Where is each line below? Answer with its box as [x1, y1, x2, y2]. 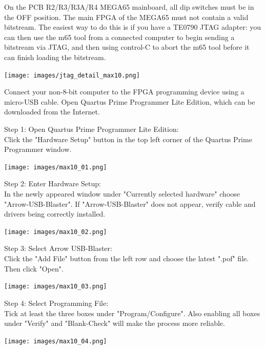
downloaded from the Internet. [4, 106, 100, 117]
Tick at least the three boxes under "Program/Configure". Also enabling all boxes [4, 307, 260, 318]
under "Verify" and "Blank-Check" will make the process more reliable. [4, 318, 225, 328]
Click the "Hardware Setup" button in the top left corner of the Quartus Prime [4, 133, 252, 144]
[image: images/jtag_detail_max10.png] [4, 71, 140, 79]
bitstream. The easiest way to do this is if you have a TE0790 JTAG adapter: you [4, 22, 261, 32]
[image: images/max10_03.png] [4, 283, 107, 290]
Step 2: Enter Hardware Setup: [4, 178, 101, 189]
